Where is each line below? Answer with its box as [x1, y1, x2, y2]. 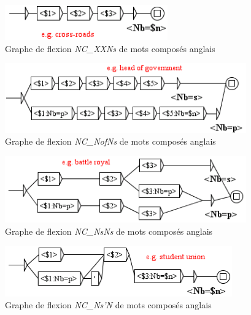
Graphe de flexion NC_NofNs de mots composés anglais [5, 135, 216, 148]
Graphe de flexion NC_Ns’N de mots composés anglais [5, 298, 212, 311]
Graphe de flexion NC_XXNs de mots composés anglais [5, 42, 215, 55]
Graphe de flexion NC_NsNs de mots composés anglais [5, 224, 213, 237]
